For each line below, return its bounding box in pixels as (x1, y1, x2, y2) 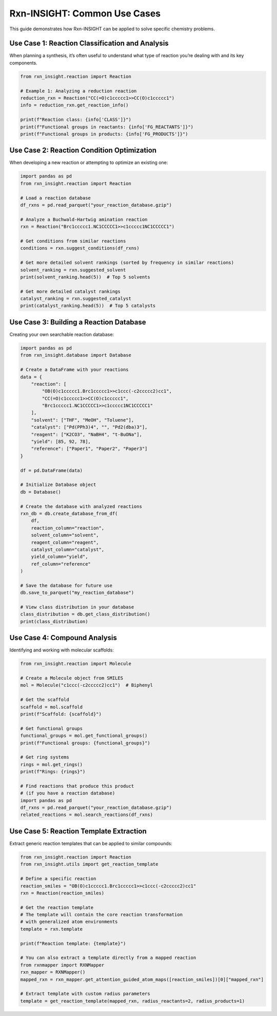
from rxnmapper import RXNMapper (20, 962, 105, 968)
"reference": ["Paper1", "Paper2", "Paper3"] (31, 446, 148, 452)
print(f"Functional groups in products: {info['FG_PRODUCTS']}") (20, 131, 188, 137)
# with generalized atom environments (20, 919, 118, 925)
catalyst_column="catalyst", (31, 547, 105, 552)
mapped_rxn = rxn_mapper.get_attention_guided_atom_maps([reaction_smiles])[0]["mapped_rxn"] (20, 976, 264, 982)
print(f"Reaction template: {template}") (20, 940, 126, 946)
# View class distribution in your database (20, 604, 134, 610)
